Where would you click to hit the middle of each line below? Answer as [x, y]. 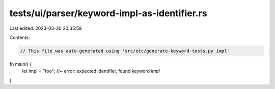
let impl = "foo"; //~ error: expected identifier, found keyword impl [91, 71]
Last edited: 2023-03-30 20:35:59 [46, 28]
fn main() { [21, 64]
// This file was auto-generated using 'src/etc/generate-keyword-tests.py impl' [125, 51]
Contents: [20, 37]
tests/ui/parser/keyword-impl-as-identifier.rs [108, 13]
